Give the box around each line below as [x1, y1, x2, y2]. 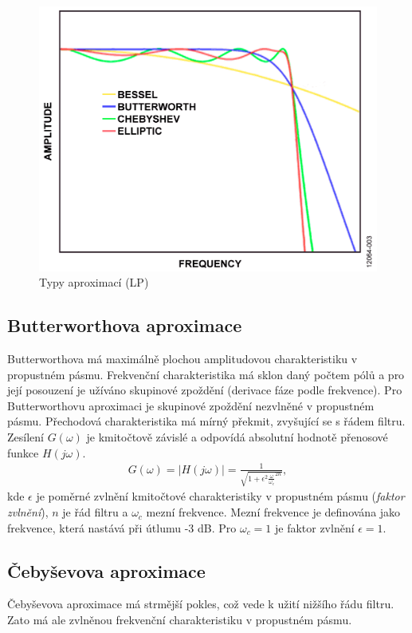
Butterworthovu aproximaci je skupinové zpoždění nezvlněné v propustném [7, 397, 375, 413]
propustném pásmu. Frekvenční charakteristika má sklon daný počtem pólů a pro [7, 366, 405, 382]
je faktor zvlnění [274, 519, 355, 536]
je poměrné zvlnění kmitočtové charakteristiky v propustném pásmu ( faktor [36, 488, 405, 504]
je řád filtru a [62, 504, 128, 520]
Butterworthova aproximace [7, 313, 242, 338]
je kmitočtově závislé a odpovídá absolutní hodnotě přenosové [86, 429, 388, 445]
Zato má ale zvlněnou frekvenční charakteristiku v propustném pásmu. [7, 611, 352, 628]
